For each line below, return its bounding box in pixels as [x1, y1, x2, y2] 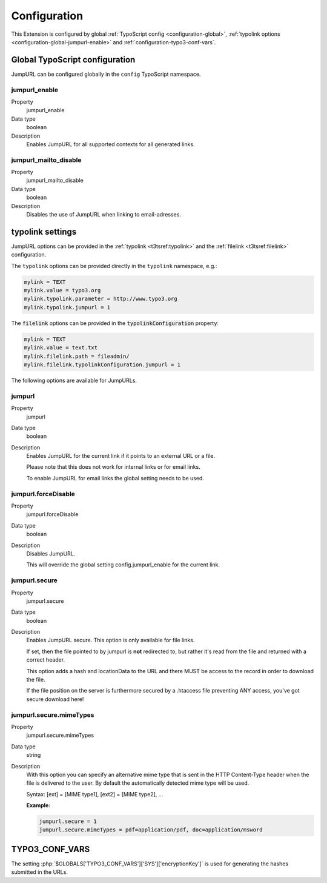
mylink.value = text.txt [24, 344, 98, 351]
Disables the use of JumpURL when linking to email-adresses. [26, 211, 182, 218]
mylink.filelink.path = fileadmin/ [24, 352, 130, 360]
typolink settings [11, 226, 77, 237]
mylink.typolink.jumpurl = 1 [24, 304, 111, 311]
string [26, 751, 41, 759]
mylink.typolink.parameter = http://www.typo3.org [24, 295, 178, 303]
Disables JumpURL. [26, 549, 76, 557]
